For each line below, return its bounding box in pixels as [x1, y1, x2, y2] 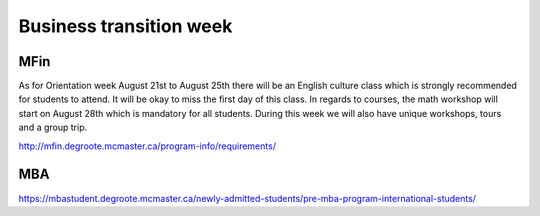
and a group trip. [18, 121, 88, 134]
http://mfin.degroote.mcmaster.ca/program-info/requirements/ [18, 140, 277, 152]
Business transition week [18, 15, 233, 37]
